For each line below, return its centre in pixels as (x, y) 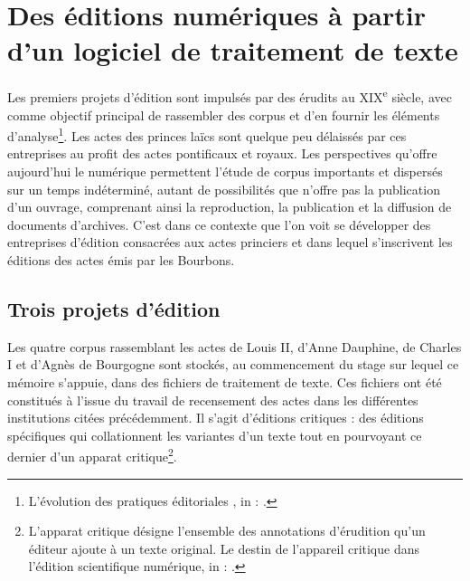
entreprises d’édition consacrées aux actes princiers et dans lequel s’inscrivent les (230, 242)
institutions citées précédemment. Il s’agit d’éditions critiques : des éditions (216, 418)
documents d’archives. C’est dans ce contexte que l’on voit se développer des (219, 224)
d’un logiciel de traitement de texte (233, 50)
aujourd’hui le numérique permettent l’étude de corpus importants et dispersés (225, 171)
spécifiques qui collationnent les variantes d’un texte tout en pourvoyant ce (215, 435)
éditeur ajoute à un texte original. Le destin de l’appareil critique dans (224, 548)
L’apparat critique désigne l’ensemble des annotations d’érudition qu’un (227, 531)
